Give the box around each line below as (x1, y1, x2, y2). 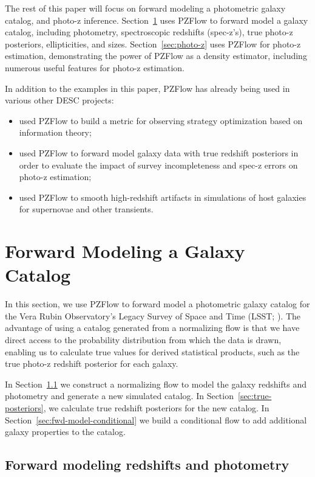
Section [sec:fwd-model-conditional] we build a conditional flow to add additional (5, 413, 307, 426)
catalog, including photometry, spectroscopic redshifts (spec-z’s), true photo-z (5, 26, 293, 38)
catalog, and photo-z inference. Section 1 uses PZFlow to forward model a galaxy (5, 13, 308, 26)
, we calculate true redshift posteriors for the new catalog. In (43, 401, 269, 414)
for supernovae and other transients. (19, 203, 154, 215)
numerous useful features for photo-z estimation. (5, 61, 185, 74)
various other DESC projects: (5, 94, 114, 106)
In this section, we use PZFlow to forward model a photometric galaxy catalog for (5, 298, 310, 310)
